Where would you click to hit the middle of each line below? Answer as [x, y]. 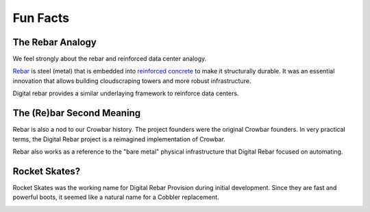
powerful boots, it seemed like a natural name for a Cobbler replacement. [116, 197]
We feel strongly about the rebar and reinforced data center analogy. [110, 59]
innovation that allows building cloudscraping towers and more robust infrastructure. [132, 81]
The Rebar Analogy [55, 42]
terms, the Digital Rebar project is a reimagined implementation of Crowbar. [119, 139]
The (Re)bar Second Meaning [76, 113]
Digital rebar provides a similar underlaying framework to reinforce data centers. [126, 93]
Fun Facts [41, 18]
